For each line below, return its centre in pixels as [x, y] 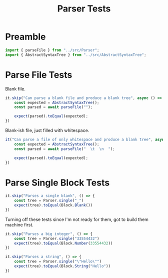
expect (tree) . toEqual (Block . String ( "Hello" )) [62, 266]
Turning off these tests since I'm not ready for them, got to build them [77, 219]
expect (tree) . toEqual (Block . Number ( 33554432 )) [63, 243]
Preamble [25, 37]
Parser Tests [84, 9]
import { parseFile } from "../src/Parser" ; [52, 50]
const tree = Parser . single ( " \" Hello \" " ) [58, 261]
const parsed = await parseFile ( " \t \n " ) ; [64, 149]
